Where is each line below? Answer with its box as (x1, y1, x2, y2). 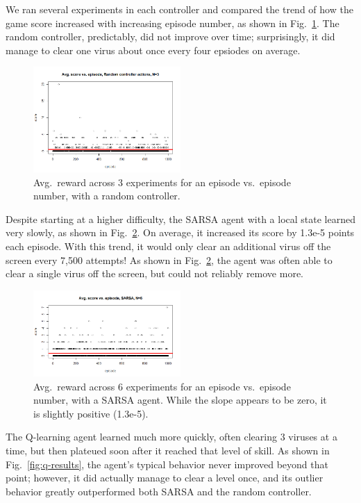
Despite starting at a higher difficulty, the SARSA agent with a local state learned (6, 211, 355, 226)
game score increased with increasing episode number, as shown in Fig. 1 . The (6, 15, 339, 30)
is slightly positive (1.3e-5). (33, 406, 149, 420)
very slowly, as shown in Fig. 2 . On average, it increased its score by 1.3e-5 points (6, 225, 355, 240)
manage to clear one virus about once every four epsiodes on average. (6, 42, 301, 57)
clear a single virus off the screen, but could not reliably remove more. (6, 266, 303, 281)
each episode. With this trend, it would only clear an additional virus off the (6, 239, 331, 253)
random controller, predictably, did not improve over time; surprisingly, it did (6, 29, 335, 44)
